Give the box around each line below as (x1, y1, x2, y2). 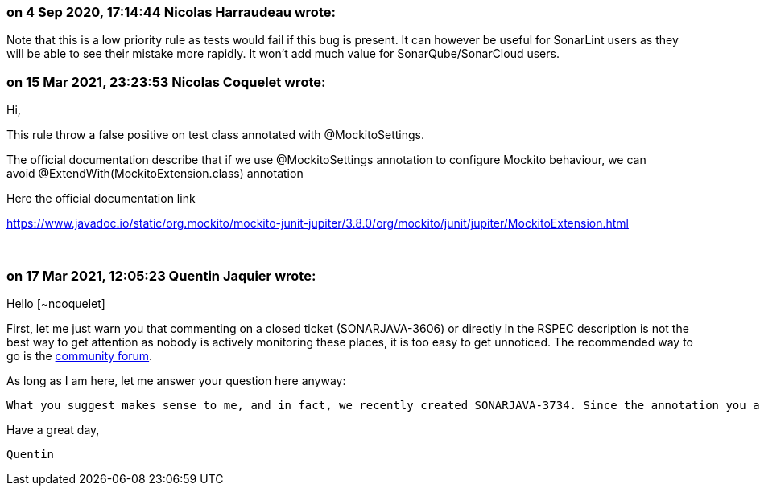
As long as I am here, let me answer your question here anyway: (6, 373, 346, 387)
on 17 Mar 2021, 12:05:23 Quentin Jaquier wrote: (6, 267, 316, 284)
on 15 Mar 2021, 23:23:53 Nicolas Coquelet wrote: (6, 73, 326, 90)
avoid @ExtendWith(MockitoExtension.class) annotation (6, 166, 304, 181)
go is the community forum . (6, 348, 153, 363)
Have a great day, (6, 422, 100, 437)
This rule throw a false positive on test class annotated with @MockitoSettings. (6, 128, 425, 142)
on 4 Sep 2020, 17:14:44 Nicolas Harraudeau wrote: (6, 4, 336, 20)
